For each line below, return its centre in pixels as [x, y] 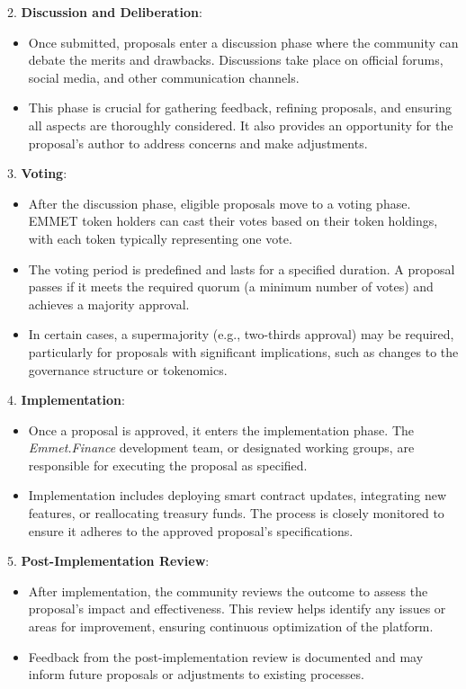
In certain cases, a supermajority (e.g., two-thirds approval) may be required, [241, 334]
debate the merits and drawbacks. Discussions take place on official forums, [236, 60]
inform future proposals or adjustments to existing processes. [196, 674]
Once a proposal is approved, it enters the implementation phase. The [221, 430]
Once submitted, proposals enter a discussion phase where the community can [243, 42]
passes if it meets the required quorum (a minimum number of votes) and [231, 286]
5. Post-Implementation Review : [108, 561]
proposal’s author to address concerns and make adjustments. [198, 143]
